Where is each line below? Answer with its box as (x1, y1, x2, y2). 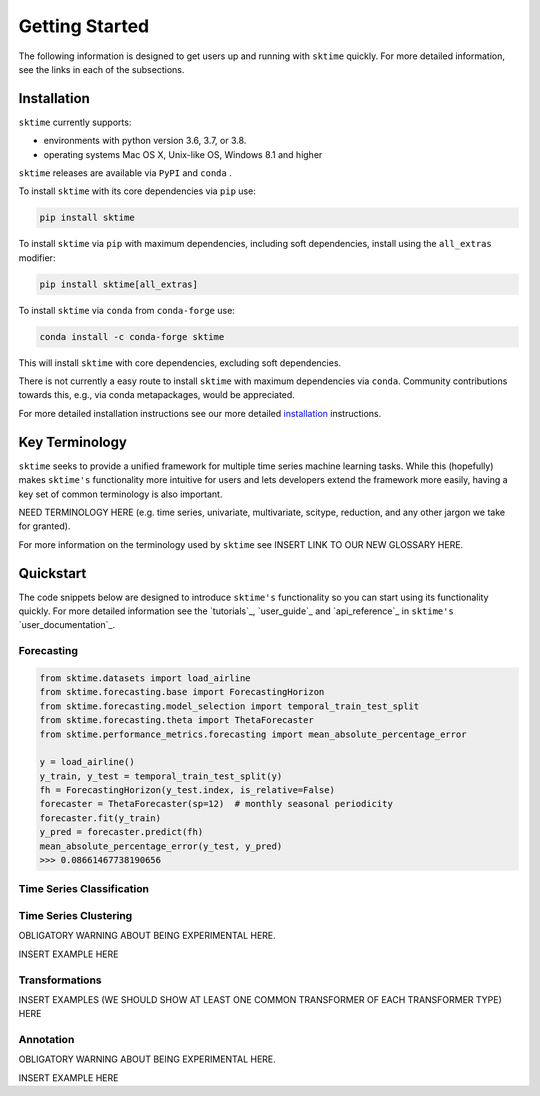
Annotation (18, 1033, 75, 1047)
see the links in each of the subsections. (18, 63, 185, 75)
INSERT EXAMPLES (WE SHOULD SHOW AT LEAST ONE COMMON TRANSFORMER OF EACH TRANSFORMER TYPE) (18, 993, 502, 1005)
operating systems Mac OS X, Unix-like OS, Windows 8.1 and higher (43, 148, 323, 160)
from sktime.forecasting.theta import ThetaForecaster (39, 715, 314, 726)
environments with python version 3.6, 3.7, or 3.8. (43, 135, 247, 147)
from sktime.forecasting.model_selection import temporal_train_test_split (39, 700, 420, 712)
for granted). (18, 520, 71, 532)
